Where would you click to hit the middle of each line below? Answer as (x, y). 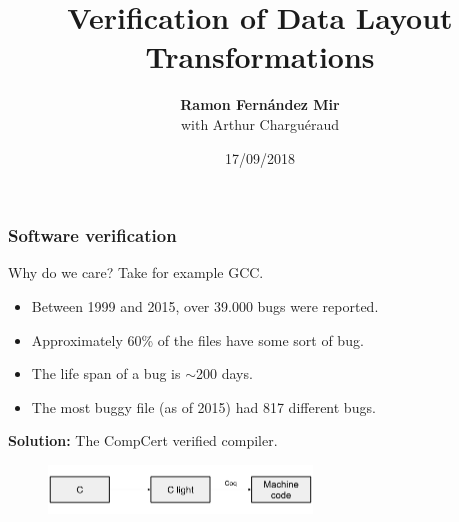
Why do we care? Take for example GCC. (136, 272)
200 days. (224, 373)
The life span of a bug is (106, 373)
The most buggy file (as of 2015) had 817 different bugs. (203, 406)
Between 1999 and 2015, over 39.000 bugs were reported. (205, 305)
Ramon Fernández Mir (260, 104)
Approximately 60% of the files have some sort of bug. (197, 339)
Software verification (92, 235)
